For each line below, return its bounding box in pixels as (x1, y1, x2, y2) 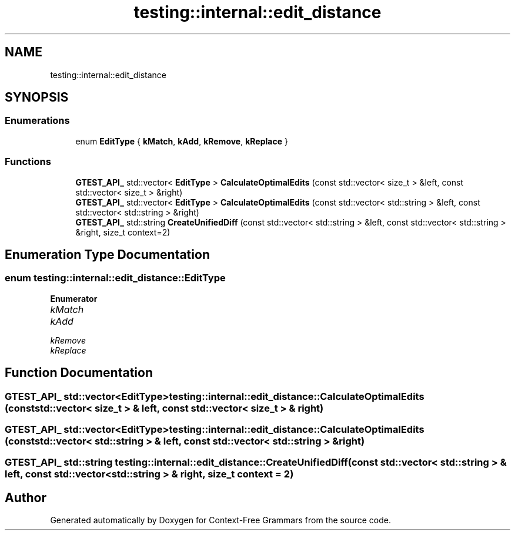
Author (5, 490, 46, 505)
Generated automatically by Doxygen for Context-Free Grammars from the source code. (50, 515, 391, 526)
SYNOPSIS (5, 90, 69, 105)
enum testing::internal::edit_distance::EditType (5, 272, 226, 284)
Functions (5, 156, 51, 168)
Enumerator (50, 293, 98, 304)
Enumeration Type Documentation (5, 247, 210, 262)
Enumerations (5, 115, 70, 127)
